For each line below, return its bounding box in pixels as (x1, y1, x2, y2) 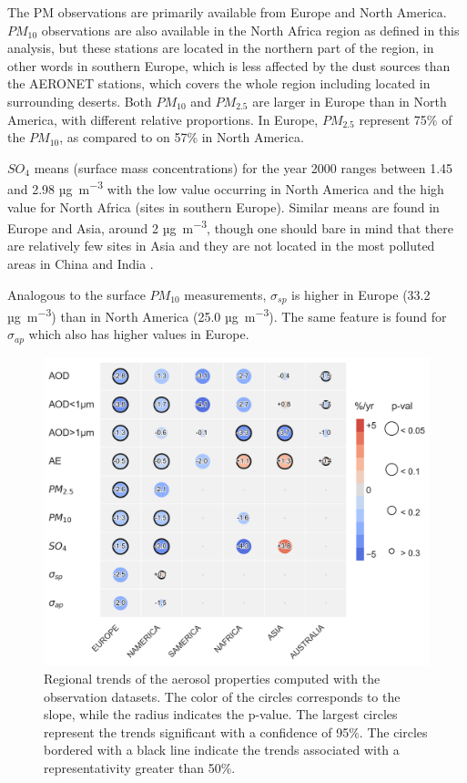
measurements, (184, 284, 267, 304)
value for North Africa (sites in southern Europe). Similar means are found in (7, 197, 440, 216)
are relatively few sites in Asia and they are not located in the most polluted (7, 236, 435, 255)
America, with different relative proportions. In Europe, (7, 109, 319, 129)
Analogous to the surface (7, 284, 146, 304)
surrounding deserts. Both (7, 91, 152, 110)
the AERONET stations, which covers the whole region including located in (7, 74, 431, 93)
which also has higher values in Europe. (28, 325, 249, 344)
